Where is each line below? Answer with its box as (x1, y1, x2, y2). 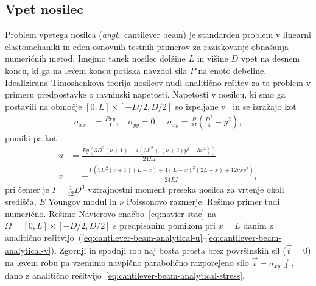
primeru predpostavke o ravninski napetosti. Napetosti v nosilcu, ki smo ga (5, 88, 286, 101)
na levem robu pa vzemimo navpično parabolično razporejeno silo (5, 256, 249, 269)
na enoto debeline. (198, 63, 267, 76)
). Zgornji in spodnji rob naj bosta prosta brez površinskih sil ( (51, 243, 286, 256)
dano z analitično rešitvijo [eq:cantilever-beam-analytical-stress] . (5, 269, 245, 282)
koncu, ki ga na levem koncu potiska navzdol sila (5, 63, 188, 76)
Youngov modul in (48, 195, 117, 208)
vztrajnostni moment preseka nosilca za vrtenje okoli (88, 183, 284, 196)
